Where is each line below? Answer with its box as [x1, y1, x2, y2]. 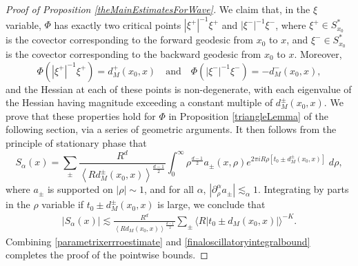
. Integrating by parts [257, 182, 349, 196]
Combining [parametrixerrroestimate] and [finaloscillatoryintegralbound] [6, 234, 310, 248]
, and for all [143, 182, 194, 196]
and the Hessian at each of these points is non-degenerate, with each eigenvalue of [6, 81, 352, 96]
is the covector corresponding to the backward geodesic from [6, 46, 261, 61]
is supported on [47, 182, 113, 196]
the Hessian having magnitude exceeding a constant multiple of [6, 95, 273, 110]
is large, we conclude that [157, 197, 266, 212]
